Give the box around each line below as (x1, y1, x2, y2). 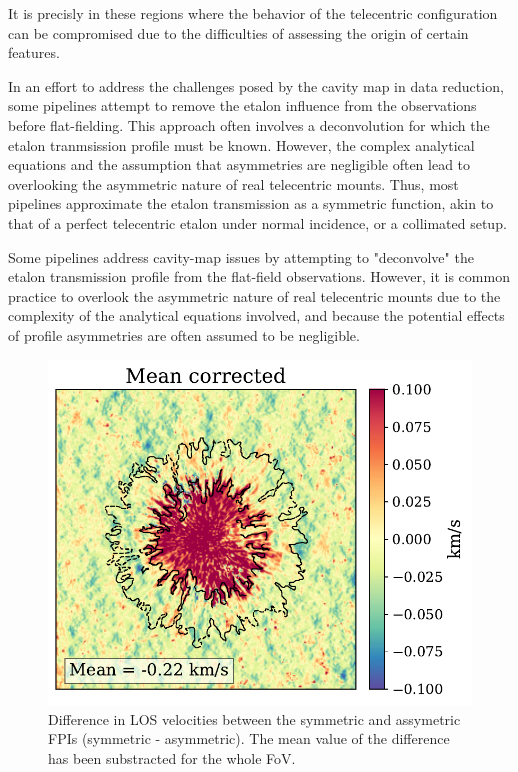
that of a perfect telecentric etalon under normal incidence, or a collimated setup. (8, 212, 507, 233)
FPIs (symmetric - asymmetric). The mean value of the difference (48, 728, 450, 749)
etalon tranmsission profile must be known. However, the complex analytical (8, 134, 475, 155)
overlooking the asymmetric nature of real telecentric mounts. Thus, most (8, 173, 459, 194)
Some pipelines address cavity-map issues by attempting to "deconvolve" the (8, 246, 474, 267)
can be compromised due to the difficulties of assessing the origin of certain (8, 22, 469, 43)
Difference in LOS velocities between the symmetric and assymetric (48, 708, 461, 729)
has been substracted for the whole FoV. (48, 747, 296, 768)
